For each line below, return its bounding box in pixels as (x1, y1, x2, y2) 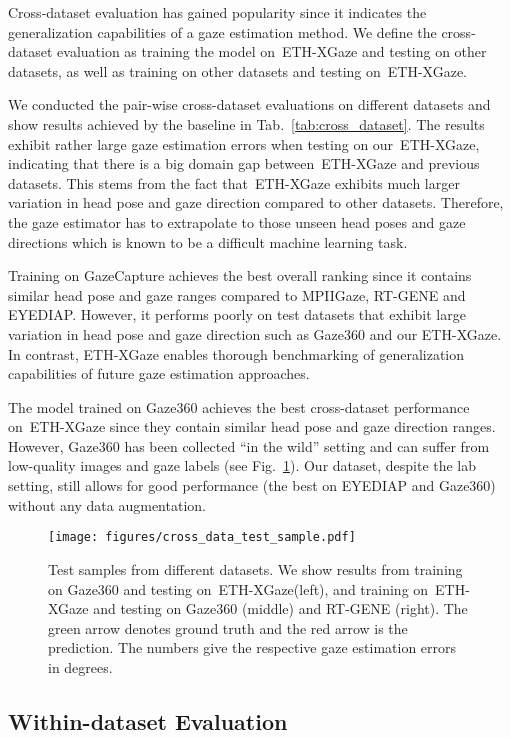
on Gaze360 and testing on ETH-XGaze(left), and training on (48, 578, 429, 599)
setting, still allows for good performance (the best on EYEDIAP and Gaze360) (8, 475, 496, 496)
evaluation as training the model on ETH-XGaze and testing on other (57, 41, 487, 62)
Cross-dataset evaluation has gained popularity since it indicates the (8, 2, 427, 22)
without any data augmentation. (8, 494, 206, 515)
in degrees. (48, 656, 113, 677)
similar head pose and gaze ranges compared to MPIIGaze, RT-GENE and (8, 284, 466, 305)
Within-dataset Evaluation (8, 705, 288, 736)
